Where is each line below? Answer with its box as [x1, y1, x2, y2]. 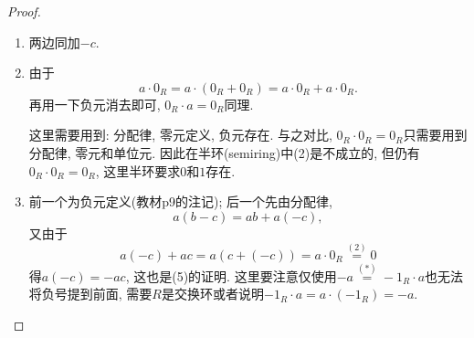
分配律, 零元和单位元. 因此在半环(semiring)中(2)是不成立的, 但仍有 [28, 143, 420, 162]
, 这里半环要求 [95, 161, 181, 180]
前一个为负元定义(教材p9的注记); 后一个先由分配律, [28, 192, 332, 211]
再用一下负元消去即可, [28, 94, 161, 113]
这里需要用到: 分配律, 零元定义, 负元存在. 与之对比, [28, 125, 332, 144]
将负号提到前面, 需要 [28, 284, 153, 303]
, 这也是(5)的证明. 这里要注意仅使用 [125, 266, 337, 285]
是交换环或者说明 [162, 284, 264, 303]
